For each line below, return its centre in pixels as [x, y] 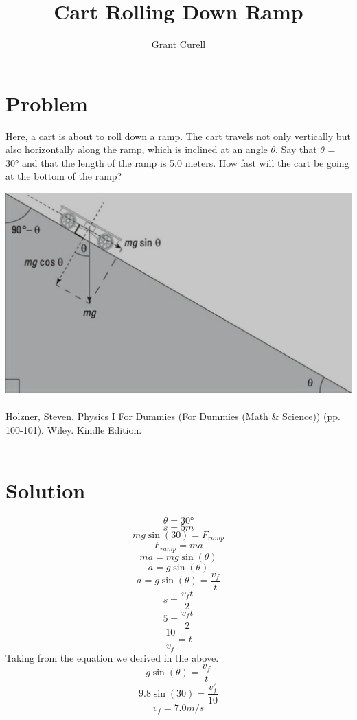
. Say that [296, 149]
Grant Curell [178, 44]
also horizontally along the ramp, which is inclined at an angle [137, 149]
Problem [47, 103]
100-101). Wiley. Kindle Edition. [74, 429]
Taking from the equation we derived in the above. [112, 657]
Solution [46, 490]
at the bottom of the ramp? [64, 176]
